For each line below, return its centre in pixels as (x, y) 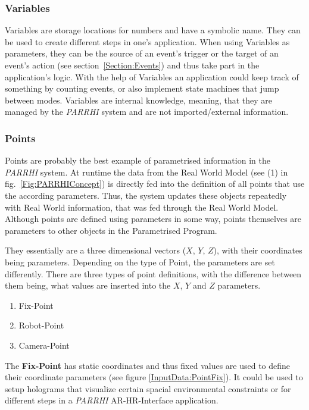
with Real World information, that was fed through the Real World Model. (142, 207)
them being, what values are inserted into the (88, 285)
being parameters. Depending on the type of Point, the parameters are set (140, 262)
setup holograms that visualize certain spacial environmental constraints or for (148, 388)
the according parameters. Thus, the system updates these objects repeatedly (146, 195)
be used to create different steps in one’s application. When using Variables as (147, 41)
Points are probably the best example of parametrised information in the (138, 160)
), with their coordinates (258, 250)
